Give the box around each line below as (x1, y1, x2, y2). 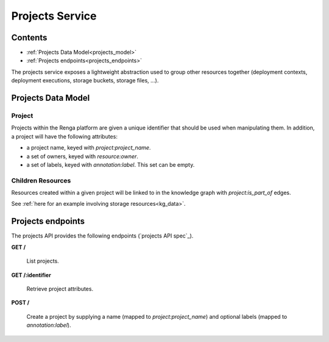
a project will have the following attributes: (11, 133, 118, 140)
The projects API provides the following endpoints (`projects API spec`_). (11, 232, 194, 239)
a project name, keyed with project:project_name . (26, 144, 151, 151)
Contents (11, 32, 48, 43)
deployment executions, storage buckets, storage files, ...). (11, 77, 159, 84)
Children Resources (11, 176, 71, 184)
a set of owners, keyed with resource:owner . (26, 153, 138, 160)
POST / (11, 299, 30, 307)
